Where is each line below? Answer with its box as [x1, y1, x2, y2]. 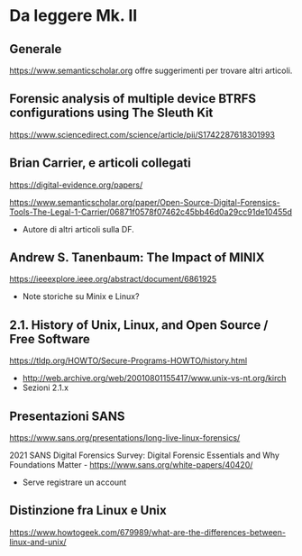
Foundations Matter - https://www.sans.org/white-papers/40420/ [9, 460, 253, 470]
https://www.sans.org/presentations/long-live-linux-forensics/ [9, 433, 241, 443]
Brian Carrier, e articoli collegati [9, 155, 191, 171]
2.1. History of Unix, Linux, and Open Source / [9, 317, 269, 333]
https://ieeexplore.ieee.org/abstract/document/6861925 [9, 274, 217, 285]
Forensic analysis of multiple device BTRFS [9, 91, 257, 106]
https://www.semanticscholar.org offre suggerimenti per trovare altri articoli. [9, 65, 293, 76]
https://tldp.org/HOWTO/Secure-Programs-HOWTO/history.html [9, 355, 248, 366]
